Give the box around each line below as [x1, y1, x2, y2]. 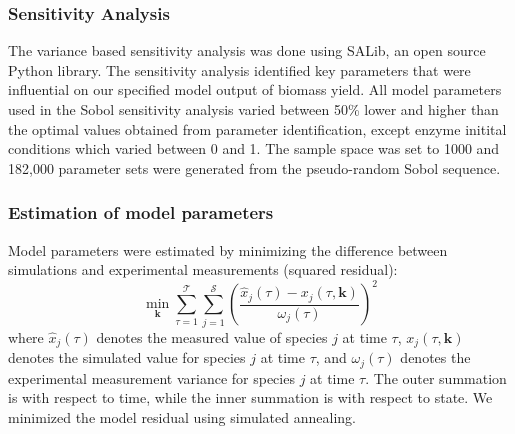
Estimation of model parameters [8, 200, 274, 225]
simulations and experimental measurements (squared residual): [8, 259, 398, 280]
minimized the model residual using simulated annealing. [8, 406, 356, 427]
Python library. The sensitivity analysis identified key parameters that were [8, 59, 471, 80]
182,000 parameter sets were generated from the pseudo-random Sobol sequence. [8, 157, 501, 178]
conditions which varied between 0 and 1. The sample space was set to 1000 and [8, 138, 500, 159]
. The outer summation [365, 367, 507, 388]
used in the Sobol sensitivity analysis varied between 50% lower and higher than [8, 99, 499, 119]
